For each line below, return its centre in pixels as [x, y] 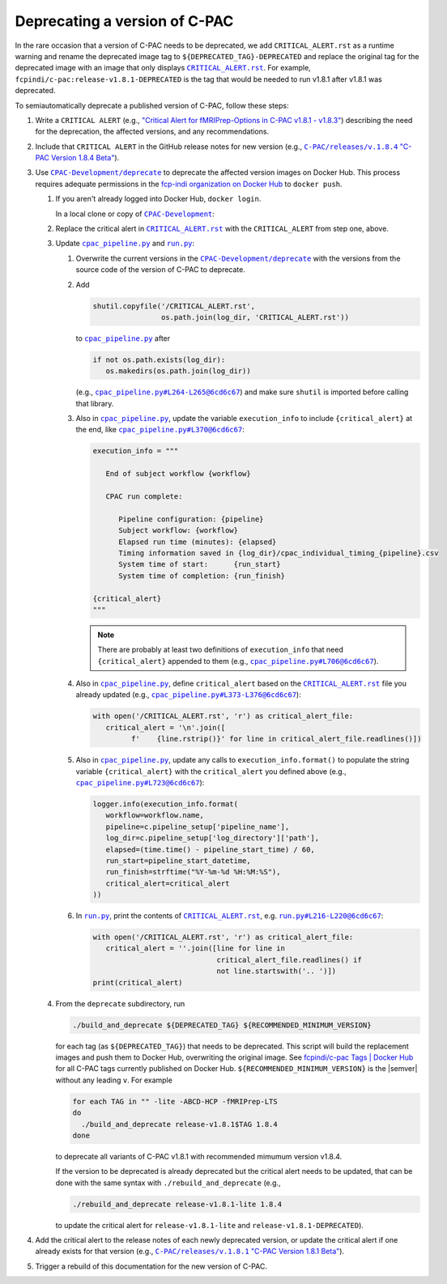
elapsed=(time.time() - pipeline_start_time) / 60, [210, 849]
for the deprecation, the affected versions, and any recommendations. [152, 132]
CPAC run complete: [144, 497]
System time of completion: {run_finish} [202, 576]
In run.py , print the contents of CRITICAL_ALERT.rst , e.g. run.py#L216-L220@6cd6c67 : [230, 916]
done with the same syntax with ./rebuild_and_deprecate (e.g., [168, 1183]
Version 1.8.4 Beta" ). [85, 158]
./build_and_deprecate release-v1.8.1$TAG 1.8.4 [180, 1124]
